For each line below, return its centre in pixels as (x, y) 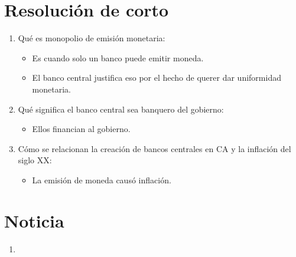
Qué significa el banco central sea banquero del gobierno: (121, 109)
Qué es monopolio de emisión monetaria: (92, 38)
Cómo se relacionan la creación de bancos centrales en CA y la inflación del (154, 148)
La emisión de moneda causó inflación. (102, 179)
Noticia (34, 220)
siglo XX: (35, 160)
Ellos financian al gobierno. (81, 129)
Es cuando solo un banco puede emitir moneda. (118, 57)
